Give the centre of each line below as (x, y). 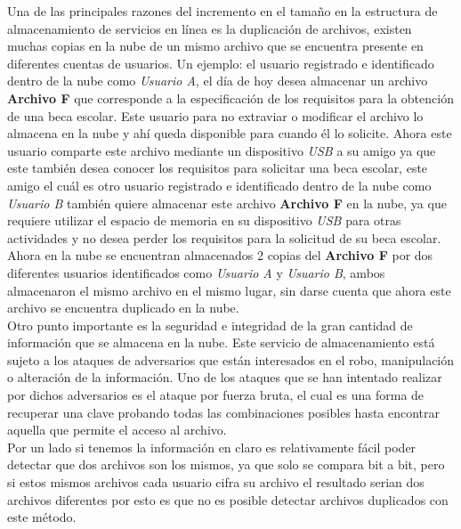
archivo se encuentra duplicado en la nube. (123, 308)
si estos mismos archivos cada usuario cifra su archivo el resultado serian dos (216, 482)
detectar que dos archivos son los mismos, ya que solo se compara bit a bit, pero (226, 464)
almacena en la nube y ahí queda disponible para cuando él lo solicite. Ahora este (230, 133)
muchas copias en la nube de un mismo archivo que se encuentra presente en (215, 46)
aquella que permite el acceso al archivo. (117, 430)
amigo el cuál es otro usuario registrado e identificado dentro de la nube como (219, 185)
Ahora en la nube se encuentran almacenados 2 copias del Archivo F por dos (220, 255)
